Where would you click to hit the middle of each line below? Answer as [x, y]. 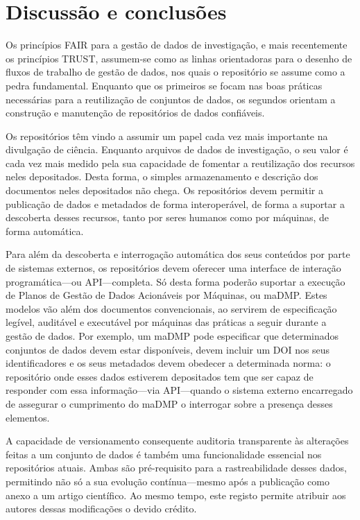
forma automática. [45, 231]
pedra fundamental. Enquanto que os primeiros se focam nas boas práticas [164, 85]
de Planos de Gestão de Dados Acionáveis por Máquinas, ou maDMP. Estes [166, 295]
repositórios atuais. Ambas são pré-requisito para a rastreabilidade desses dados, [176, 468]
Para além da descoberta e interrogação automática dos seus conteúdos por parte [178, 254]
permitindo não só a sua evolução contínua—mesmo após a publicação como [168, 481]
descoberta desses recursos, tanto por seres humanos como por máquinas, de [168, 217]
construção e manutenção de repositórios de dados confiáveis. [135, 113]
